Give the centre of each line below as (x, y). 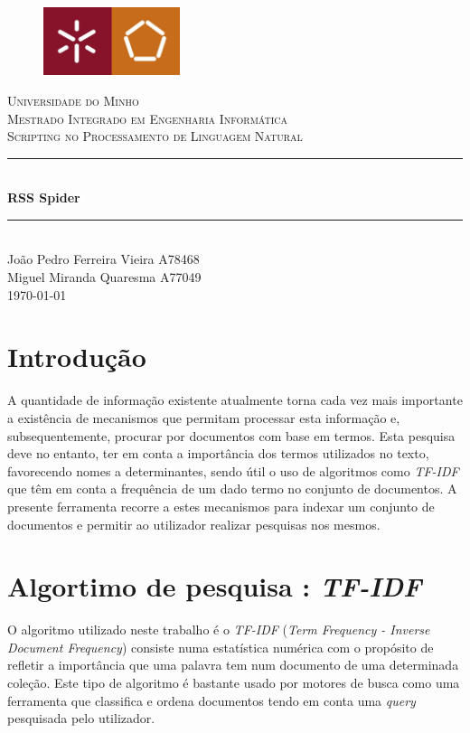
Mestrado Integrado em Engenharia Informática (148, 118)
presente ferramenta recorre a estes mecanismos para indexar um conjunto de (221, 506)
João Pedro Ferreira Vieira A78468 (103, 259)
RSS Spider (44, 197)
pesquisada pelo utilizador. (81, 718)
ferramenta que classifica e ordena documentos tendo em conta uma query (211, 700)
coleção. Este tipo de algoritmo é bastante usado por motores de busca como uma (234, 683)
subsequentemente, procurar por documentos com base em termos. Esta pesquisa (231, 435)
